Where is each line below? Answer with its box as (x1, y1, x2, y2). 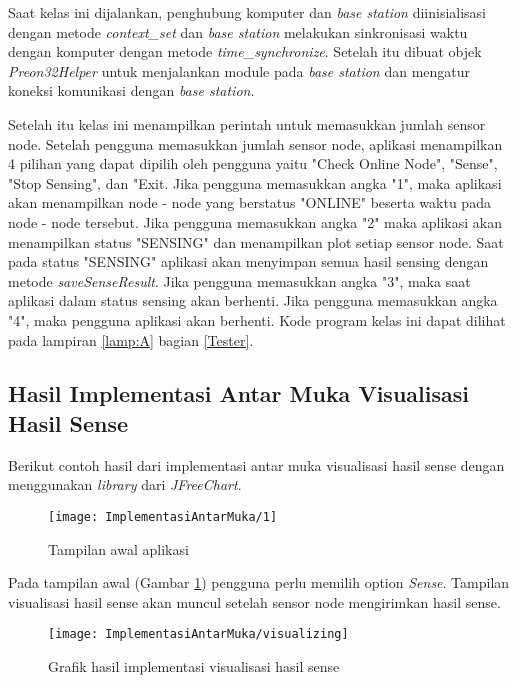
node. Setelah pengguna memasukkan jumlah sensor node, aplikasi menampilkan (8, 133, 503, 154)
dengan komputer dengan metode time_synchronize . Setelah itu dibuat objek (8, 41, 482, 62)
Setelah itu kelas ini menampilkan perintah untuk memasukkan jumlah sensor (8, 113, 486, 134)
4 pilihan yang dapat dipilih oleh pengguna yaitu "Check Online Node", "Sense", (8, 153, 498, 174)
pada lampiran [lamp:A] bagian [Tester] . (8, 329, 254, 350)
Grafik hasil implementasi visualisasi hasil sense (48, 655, 340, 676)
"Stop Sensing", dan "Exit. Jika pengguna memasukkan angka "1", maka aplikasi (8, 172, 502, 193)
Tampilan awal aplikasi (48, 538, 189, 559)
